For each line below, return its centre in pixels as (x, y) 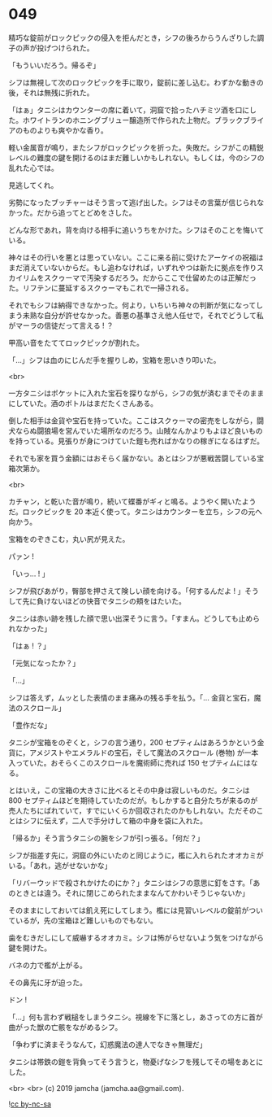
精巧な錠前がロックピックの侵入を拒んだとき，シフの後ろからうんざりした (133, 37)
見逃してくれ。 (33, 185)
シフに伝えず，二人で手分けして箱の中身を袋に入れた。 (114, 820)
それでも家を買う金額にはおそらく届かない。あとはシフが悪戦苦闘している (133, 458)
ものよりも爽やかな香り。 (65, 130)
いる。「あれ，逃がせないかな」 (60, 865)
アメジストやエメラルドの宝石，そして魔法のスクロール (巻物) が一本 (144, 753)
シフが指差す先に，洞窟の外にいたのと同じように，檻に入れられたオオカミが (136, 855)
